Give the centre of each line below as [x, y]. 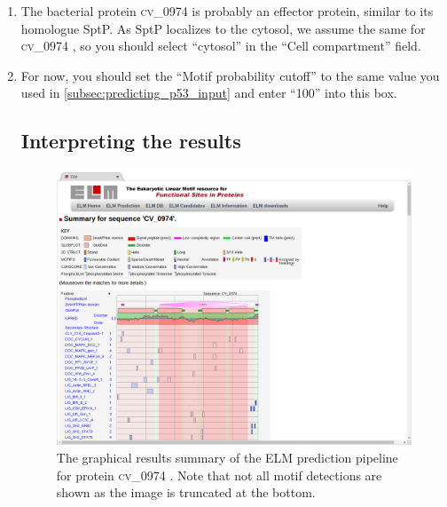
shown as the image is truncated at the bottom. [186, 492]
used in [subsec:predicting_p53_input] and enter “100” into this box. [209, 93]
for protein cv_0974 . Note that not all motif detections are [219, 475]
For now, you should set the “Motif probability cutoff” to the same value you [230, 75]
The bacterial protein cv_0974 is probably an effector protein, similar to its [227, 11]
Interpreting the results [131, 141]
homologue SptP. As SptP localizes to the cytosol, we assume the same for [223, 28]
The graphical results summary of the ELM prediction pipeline [227, 458]
